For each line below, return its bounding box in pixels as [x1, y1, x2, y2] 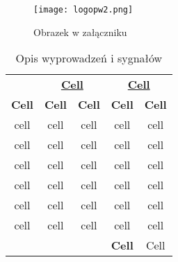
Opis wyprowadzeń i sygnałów [15, 50, 163, 67]
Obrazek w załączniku [33, 24, 127, 39]
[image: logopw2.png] [33, 5, 133, 15]
